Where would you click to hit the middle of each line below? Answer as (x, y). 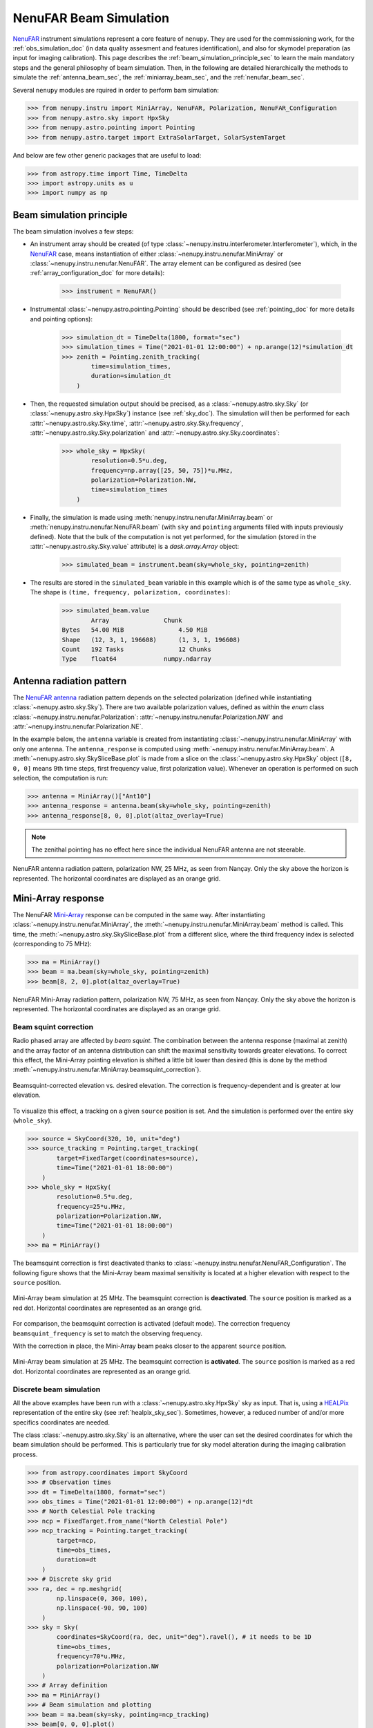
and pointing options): (61, 319)
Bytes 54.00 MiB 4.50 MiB (135, 630)
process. (25, 1454)
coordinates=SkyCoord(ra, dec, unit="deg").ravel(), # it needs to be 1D (184, 1637)
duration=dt (76, 1560)
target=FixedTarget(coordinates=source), (127, 1158)
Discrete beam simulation (57, 1389)
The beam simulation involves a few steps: (73, 231)
